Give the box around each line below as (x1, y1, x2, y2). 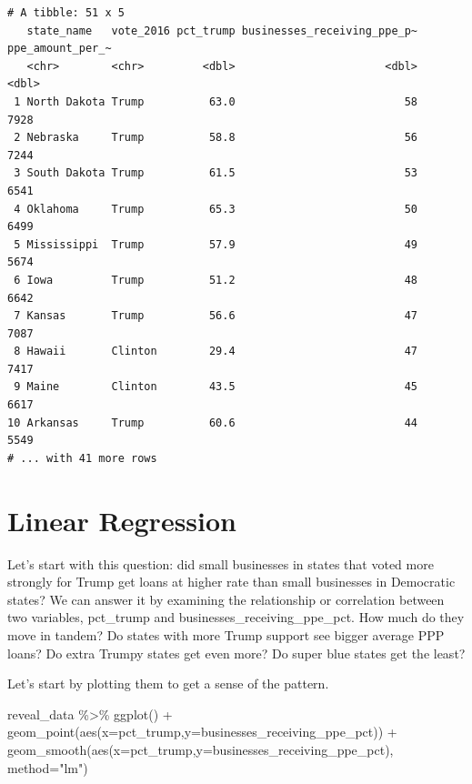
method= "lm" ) (7, 758, 88, 777)
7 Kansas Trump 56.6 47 (14, 309, 418, 323)
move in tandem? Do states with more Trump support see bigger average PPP (7, 625, 445, 644)
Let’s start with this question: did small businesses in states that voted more (7, 554, 434, 573)
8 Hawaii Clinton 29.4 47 (14, 345, 418, 358)
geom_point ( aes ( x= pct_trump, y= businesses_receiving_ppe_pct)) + (7, 722, 397, 741)
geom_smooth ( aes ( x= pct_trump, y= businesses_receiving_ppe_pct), (7, 739, 394, 759)
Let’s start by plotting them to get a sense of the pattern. (7, 674, 329, 693)
